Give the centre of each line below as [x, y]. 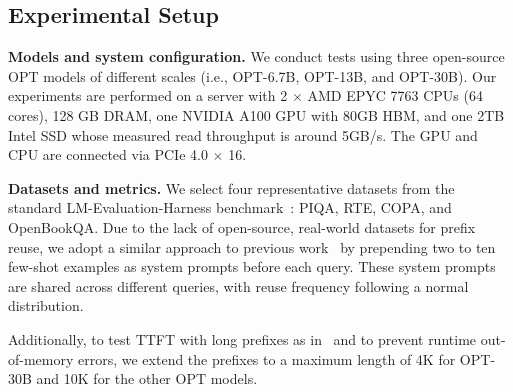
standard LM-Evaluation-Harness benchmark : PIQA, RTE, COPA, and [230, 207]
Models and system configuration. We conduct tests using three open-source [256, 56]
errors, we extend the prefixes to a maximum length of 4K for [267, 358]
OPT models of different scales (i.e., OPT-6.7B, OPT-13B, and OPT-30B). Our [252, 75]
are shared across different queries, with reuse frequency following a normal [238, 285]
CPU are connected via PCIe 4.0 [108, 154]
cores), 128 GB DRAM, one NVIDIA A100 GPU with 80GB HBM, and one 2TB [256, 114]
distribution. [46, 305]
